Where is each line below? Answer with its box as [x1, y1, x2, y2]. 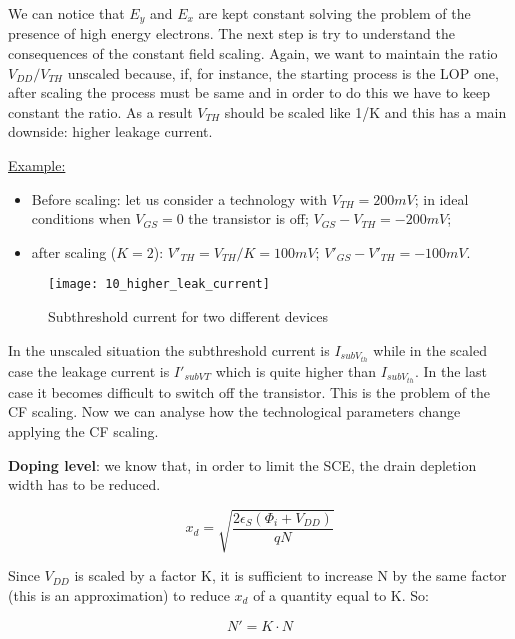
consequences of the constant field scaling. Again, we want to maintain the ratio [8, 43, 498, 64]
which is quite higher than [215, 360, 377, 381]
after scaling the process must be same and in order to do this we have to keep [8, 82, 490, 103]
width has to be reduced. [8, 474, 161, 495]
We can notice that [8, 3, 125, 23]
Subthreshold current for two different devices [48, 306, 328, 327]
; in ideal [414, 188, 469, 209]
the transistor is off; [188, 208, 309, 229]
